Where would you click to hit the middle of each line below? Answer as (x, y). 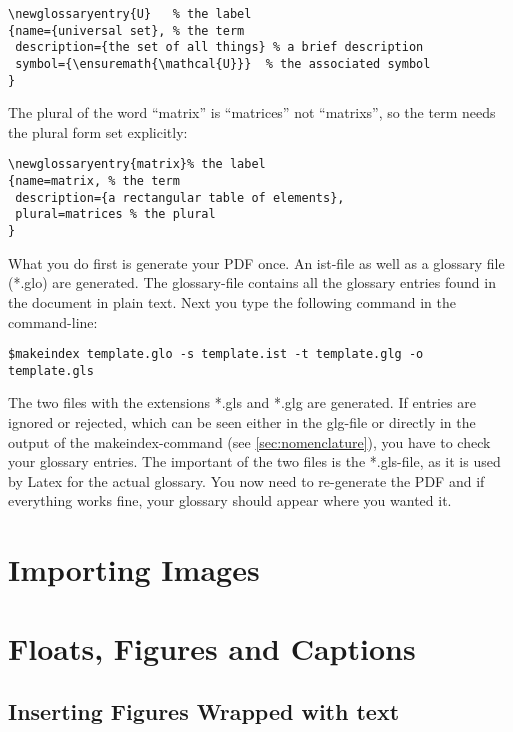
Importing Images (134, 569)
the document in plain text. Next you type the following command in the (232, 301)
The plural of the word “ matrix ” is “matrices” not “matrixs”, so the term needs (252, 112)
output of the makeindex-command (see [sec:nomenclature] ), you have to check (249, 441)
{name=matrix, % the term (94, 181)
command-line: (53, 321)
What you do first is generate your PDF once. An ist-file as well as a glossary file (256, 262)
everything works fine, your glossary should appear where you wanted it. (230, 500)
